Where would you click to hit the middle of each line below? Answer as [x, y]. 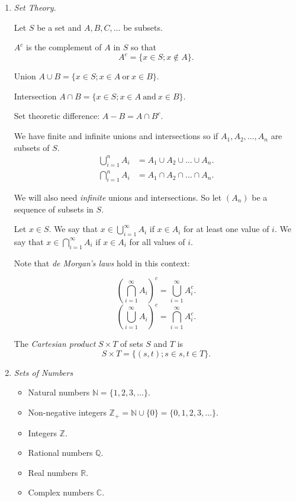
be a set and [59, 27]
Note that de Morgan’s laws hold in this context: [102, 263]
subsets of [32, 147]
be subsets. [143, 27]
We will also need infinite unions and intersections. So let [118, 197]
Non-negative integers [67, 412]
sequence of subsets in [54, 209]
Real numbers [53, 472]
